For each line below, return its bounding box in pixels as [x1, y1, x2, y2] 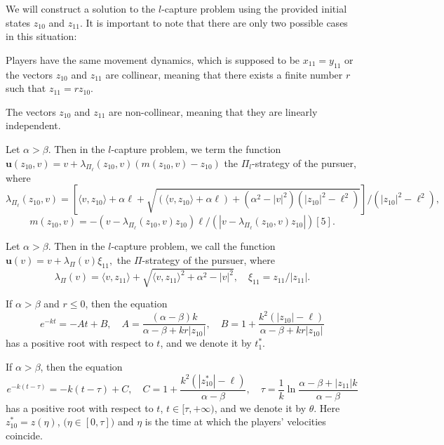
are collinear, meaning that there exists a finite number [105, 67, 343, 81]
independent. [6, 118, 61, 133]
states [6, 15, 31, 29]
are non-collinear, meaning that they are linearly [109, 104, 318, 119]
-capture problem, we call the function [111, 239, 276, 253]
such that [6, 81, 46, 95]
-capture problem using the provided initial [161, 1, 347, 15]
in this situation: [6, 29, 77, 44]
